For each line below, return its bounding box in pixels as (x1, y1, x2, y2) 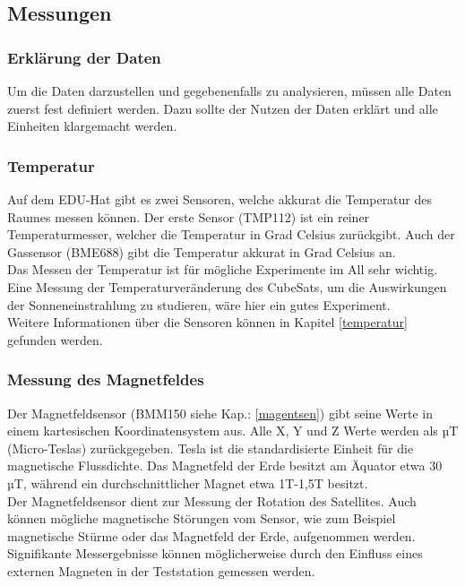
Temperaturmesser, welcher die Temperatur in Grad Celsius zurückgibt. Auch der (7, 225, 455, 244)
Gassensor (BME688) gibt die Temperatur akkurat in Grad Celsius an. (7, 242, 396, 261)
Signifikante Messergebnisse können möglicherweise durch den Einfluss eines (7, 544, 423, 563)
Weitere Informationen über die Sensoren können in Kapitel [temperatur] (7, 313, 408, 332)
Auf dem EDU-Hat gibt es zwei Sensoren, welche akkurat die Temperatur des (7, 190, 433, 208)
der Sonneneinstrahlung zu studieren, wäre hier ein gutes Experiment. (7, 295, 391, 314)
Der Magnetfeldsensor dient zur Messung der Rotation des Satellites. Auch (7, 491, 417, 510)
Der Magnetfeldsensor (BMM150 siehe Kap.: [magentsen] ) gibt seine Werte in (7, 403, 433, 422)
